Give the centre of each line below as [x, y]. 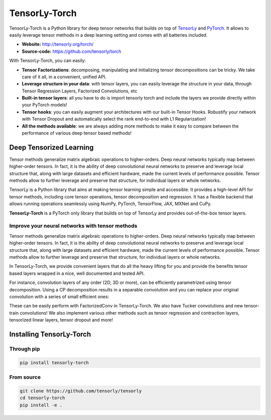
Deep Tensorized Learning [51, 147]
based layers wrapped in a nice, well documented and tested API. [77, 273]
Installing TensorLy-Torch [50, 334]
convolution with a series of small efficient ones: [59, 296]
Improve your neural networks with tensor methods [73, 226]
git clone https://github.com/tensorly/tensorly [81, 391]
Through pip [25, 349]
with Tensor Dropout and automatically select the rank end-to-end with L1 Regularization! [114, 119]
